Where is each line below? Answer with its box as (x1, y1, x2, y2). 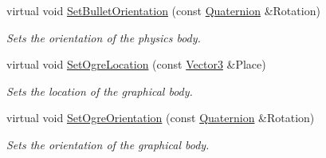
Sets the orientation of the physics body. (6, 29, 201, 45)
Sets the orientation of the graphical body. (6, 136, 210, 152)
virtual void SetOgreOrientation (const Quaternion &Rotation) (6, 109, 315, 126)
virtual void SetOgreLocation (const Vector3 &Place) (6, 56, 266, 73)
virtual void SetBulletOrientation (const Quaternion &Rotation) (6, 2, 320, 18)
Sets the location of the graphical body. (6, 82, 193, 99)
